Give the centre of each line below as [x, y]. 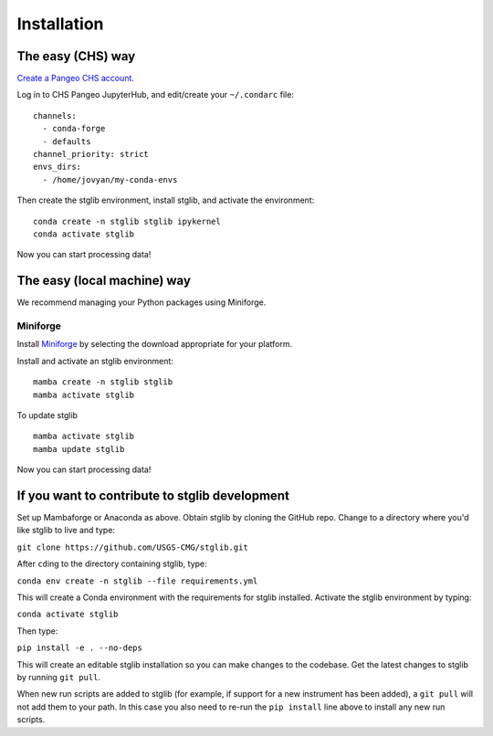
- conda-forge [74, 129]
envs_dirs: [58, 167]
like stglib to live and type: [66, 531]
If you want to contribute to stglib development [153, 495]
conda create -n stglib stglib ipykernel [127, 221]
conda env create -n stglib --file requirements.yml [137, 581]
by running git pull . [58, 677]
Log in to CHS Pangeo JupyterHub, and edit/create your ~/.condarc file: [155, 95]
